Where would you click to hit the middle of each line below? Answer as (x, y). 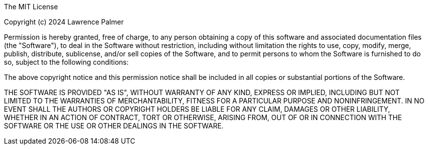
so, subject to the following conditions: (66, 62)
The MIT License (31, 7)
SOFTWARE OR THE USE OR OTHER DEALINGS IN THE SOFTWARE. (114, 126)
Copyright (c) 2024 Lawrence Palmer (64, 22)
